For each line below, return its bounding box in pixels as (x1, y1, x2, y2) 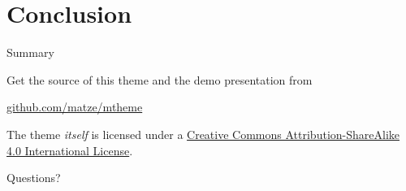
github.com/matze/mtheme (6, 98, 143, 115)
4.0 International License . (6, 141, 133, 158)
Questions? (6, 169, 61, 186)
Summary (6, 44, 54, 61)
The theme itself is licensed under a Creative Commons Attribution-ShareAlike (6, 125, 400, 142)
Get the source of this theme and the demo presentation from (6, 71, 313, 88)
